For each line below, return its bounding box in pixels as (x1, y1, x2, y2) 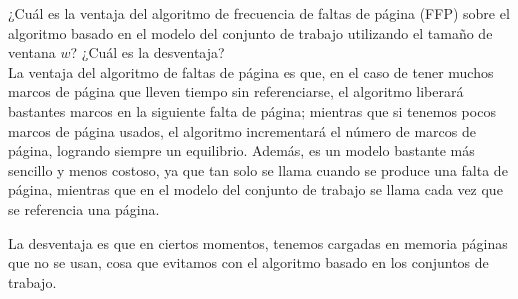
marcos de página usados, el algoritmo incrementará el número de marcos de (8, 120, 476, 141)
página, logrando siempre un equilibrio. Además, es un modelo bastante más (8, 140, 475, 161)
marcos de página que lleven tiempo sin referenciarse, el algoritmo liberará (8, 81, 464, 102)
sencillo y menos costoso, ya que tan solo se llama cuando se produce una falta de (8, 159, 508, 180)
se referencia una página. (8, 198, 160, 219)
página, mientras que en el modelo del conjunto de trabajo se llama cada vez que (8, 179, 503, 200)
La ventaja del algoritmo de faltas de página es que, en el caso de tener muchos (8, 61, 494, 82)
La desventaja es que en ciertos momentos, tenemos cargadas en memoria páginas (8, 232, 508, 253)
